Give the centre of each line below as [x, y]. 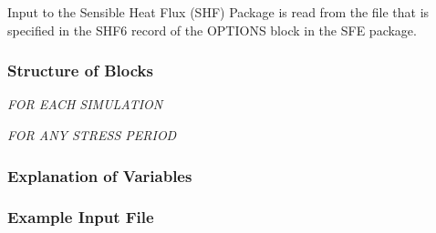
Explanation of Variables [100, 175]
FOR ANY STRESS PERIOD [92, 135]
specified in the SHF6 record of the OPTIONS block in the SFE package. [212, 30]
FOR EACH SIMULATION [85, 104]
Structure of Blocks [80, 71]
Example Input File [81, 217]
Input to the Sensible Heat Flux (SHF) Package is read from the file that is [218, 12]
